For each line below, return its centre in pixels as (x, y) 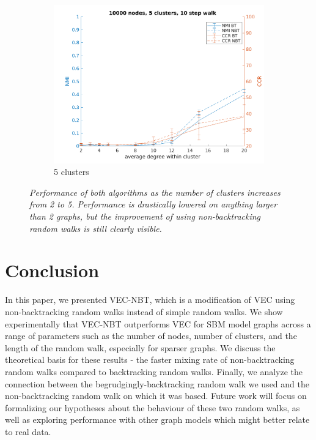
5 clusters (72, 172)
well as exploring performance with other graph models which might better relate (157, 419)
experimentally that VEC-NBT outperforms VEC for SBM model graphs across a (158, 323)
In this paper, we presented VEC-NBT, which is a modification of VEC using (150, 300)
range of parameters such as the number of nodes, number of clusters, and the (151, 336)
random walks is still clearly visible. (96, 228)
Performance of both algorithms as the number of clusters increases (155, 192)
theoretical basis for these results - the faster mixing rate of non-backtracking (150, 360)
